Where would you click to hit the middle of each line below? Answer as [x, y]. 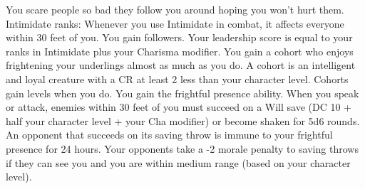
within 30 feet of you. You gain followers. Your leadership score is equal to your [179, 37]
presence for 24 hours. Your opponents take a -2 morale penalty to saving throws [182, 148]
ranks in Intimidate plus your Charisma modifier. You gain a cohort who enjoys [180, 51]
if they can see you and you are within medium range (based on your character [178, 162]
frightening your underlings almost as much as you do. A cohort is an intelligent [181, 65]
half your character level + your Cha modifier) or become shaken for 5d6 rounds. [183, 120]
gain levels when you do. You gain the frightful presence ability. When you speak [182, 93]
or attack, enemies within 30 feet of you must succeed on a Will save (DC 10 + [179, 107]
